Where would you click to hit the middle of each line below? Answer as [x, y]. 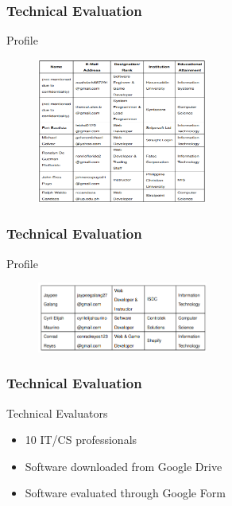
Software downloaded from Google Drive [124, 466]
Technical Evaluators [57, 413]
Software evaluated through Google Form [125, 493]
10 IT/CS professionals [81, 440]
